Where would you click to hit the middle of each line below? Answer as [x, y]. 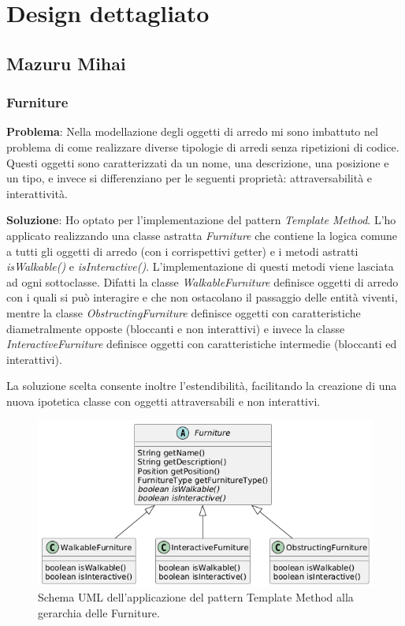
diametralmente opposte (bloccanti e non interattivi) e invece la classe [176, 328]
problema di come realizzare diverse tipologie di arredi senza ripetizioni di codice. [203, 146]
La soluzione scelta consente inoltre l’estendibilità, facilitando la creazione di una [202, 386]
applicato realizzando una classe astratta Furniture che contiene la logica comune [202, 235]
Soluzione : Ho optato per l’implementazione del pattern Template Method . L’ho [201, 220]
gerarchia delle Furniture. [99, 612]
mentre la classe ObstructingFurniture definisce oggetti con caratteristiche [184, 312]
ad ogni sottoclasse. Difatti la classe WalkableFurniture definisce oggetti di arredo [202, 281]
